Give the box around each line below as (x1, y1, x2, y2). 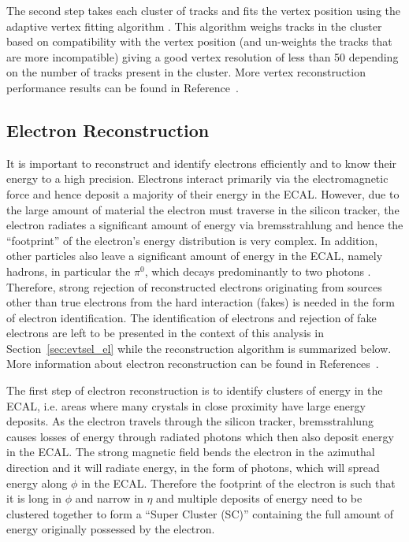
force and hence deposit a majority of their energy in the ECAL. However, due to (6, 185, 400, 202)
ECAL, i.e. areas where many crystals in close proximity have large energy (6, 397, 366, 414)
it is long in (6, 490, 62, 507)
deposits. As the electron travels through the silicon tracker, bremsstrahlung (6, 413, 374, 429)
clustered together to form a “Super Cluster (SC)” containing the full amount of (6, 505, 394, 522)
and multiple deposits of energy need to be (156, 490, 363, 507)
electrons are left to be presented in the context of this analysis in (6, 325, 324, 341)
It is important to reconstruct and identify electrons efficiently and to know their (6, 154, 397, 171)
